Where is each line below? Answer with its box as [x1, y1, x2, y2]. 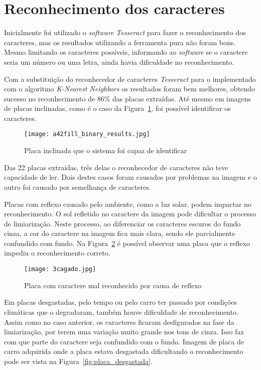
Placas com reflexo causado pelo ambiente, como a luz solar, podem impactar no [4, 198, 251, 209]
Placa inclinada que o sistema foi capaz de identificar [24, 145, 187, 156]
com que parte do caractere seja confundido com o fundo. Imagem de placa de [4, 336, 244, 346]
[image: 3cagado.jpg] [24, 266, 96, 273]
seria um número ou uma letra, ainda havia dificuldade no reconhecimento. [4, 56, 234, 67]
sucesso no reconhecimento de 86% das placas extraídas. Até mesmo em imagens [4, 93, 251, 103]
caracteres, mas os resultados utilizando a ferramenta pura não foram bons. [4, 37, 236, 47]
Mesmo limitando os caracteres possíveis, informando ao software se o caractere [4, 47, 248, 57]
